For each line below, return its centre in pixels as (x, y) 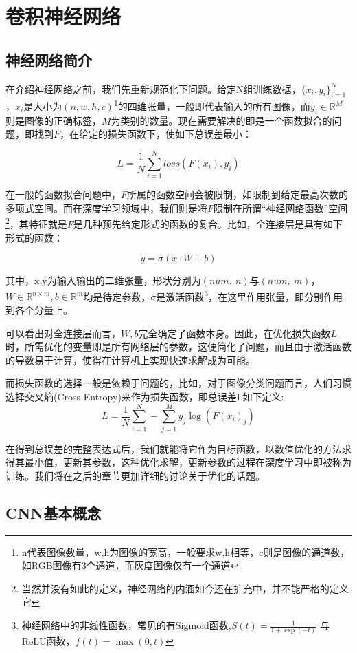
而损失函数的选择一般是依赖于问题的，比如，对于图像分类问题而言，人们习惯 (178, 383)
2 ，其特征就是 (36, 223)
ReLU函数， (48, 641)
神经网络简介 (49, 60)
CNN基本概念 (54, 512)
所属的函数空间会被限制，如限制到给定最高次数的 (238, 194)
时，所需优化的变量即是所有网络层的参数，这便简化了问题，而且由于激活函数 (178, 346)
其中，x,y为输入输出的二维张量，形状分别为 (103, 280)
